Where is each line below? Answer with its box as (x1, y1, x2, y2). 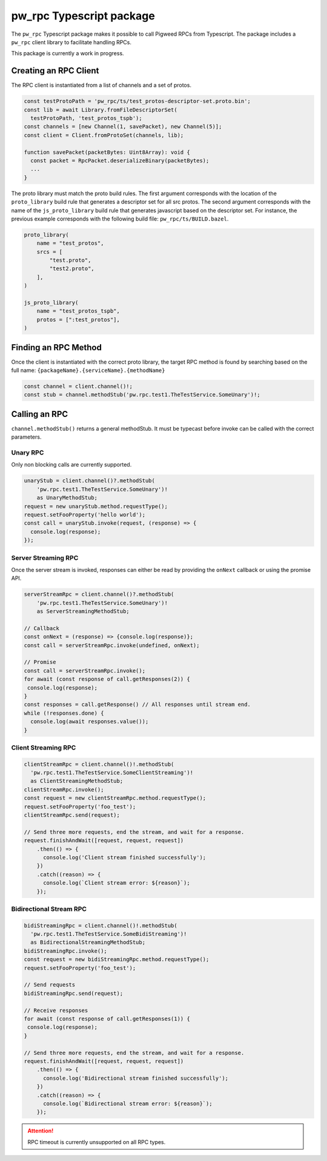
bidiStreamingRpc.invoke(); (24, 947, 107, 954)
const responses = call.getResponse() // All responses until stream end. (24, 701, 251, 708)
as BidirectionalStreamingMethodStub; (30, 939, 145, 946)
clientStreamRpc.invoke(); (24, 786, 104, 793)
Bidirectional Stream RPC (11, 905, 87, 913)
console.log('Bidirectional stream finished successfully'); (43, 1074, 229, 1082)
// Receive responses (24, 1006, 88, 1014)
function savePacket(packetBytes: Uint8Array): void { (24, 148, 190, 156)
